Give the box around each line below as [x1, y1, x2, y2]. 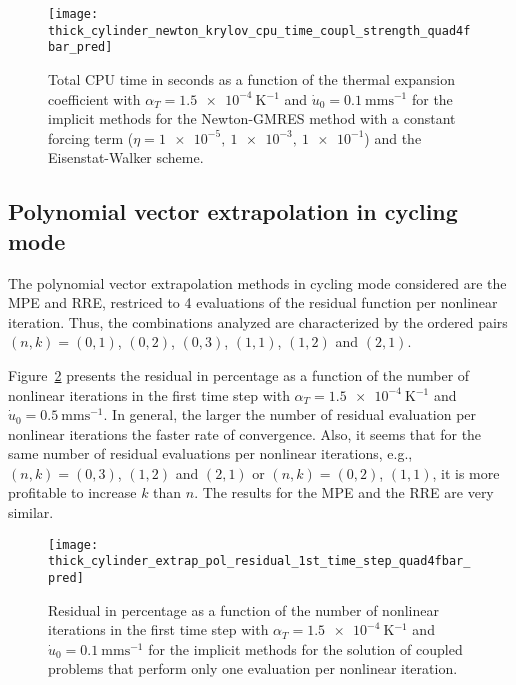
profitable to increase [8, 482, 137, 503]
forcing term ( [48, 127, 134, 148]
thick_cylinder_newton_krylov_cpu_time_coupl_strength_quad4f [48, 23, 471, 38]
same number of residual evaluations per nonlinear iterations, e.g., [8, 443, 413, 464]
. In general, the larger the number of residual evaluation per [103, 404, 477, 425]
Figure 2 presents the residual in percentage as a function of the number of [8, 364, 470, 385]
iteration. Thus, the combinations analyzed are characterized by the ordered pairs [8, 311, 508, 332]
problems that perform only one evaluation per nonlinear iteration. [48, 658, 458, 679]
